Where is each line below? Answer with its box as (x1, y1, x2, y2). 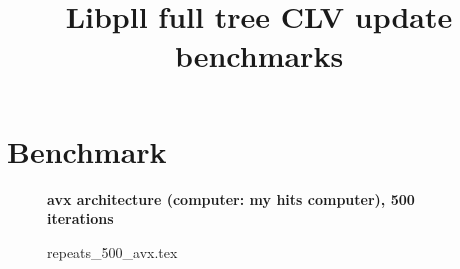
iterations (47, 208, 114, 229)
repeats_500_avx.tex (47, 241, 178, 262)
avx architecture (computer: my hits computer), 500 (47, 188, 415, 209)
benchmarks (174, 35, 344, 76)
